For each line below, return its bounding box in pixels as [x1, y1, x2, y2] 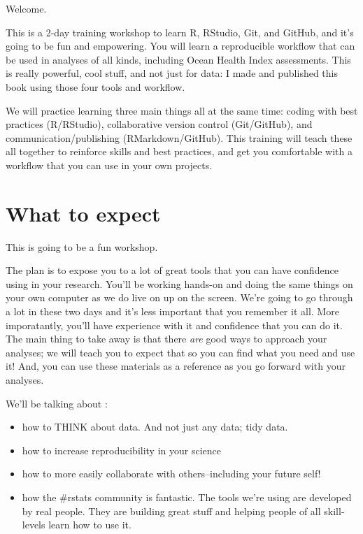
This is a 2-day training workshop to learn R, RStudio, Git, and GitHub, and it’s [6, 24, 354, 39]
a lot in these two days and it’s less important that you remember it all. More [6, 304, 339, 319]
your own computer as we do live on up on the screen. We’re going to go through [6, 290, 353, 305]
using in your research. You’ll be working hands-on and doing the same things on [6, 276, 353, 291]
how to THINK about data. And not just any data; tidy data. [22, 419, 288, 434]
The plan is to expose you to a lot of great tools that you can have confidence [6, 263, 339, 277]
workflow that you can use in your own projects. [6, 157, 213, 172]
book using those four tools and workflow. [6, 79, 185, 94]
